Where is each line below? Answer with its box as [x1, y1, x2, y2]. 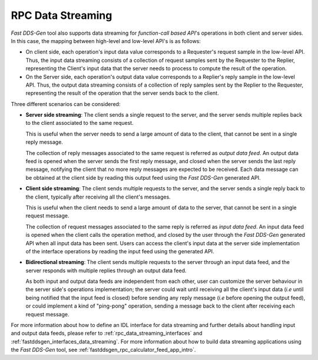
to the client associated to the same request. [25, 120, 134, 127]
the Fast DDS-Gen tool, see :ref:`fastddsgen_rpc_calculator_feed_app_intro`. [11, 346, 196, 354]
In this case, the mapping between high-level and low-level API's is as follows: [11, 37, 201, 44]
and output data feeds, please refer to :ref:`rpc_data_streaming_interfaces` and [11, 330, 203, 337]
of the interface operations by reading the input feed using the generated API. [25, 247, 214, 255]
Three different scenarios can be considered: [11, 100, 121, 107]
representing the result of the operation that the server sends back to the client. [25, 90, 219, 97]
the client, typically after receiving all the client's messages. [25, 193, 171, 200]
